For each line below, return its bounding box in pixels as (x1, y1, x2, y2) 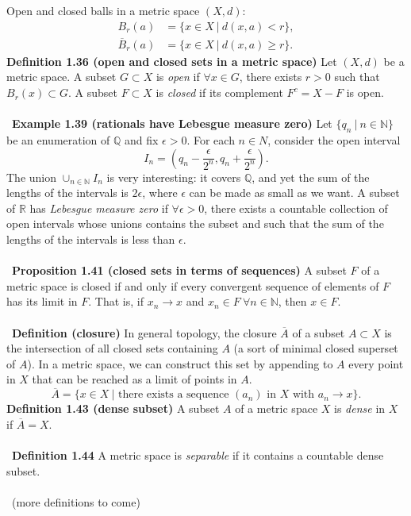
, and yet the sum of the (252, 168, 370, 185)
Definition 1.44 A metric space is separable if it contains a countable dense (12, 446, 384, 463)
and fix (125, 132, 159, 148)
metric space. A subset (6, 68, 117, 85)
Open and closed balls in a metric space (6, 2, 200, 18)
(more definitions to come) (11, 493, 140, 510)
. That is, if (88, 293, 144, 310)
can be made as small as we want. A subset (189, 184, 400, 201)
